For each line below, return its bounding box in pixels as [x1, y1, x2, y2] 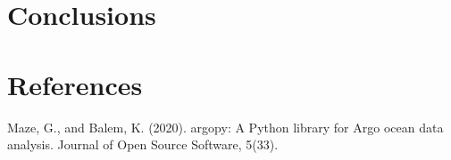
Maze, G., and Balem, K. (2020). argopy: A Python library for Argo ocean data [7, 117, 444, 136]
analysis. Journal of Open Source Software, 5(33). [7, 135, 279, 154]
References [7, 66, 143, 102]
